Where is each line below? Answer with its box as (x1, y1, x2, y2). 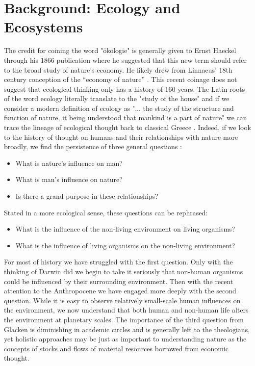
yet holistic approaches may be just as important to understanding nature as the (4, 334, 247, 344)
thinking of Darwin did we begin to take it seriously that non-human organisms (4, 266, 243, 276)
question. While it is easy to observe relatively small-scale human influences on (4, 295, 241, 305)
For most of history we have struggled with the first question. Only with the (4, 257, 233, 267)
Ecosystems (4, 17, 83, 37)
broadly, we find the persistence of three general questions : (4, 141, 182, 152)
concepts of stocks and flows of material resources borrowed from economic (4, 343, 229, 353)
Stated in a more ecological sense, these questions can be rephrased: (4, 207, 208, 217)
